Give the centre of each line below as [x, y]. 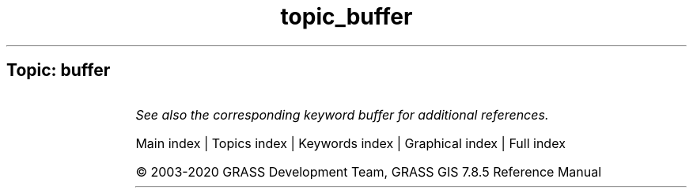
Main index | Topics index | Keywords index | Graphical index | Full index [350, 143]
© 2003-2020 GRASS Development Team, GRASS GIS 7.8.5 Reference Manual [369, 171]
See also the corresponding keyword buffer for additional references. [342, 114]
